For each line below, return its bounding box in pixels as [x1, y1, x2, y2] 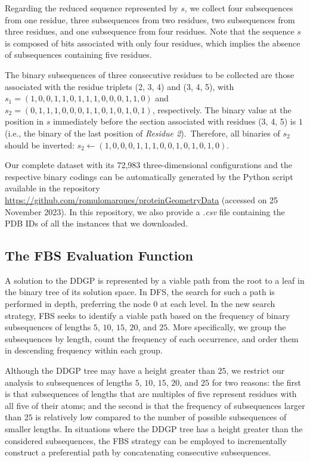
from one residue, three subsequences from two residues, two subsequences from [5, 13, 295, 26]
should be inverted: [5, 138, 75, 151]
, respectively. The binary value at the [152, 103, 292, 116]
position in [5, 115, 44, 128]
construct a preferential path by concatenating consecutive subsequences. [5, 446, 271, 458]
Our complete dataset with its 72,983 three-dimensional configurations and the [5, 159, 292, 171]
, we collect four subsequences [184, 2, 293, 14]
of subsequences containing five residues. [5, 48, 152, 61]
